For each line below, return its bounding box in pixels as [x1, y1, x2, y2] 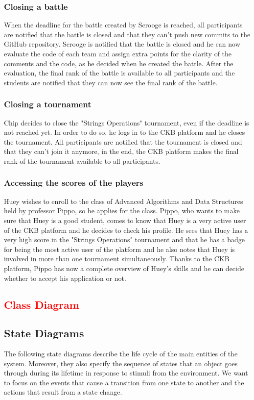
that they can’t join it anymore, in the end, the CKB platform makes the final [4, 146, 239, 156]
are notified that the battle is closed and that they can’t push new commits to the [4, 29, 251, 39]
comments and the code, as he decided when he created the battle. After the [4, 58, 233, 68]
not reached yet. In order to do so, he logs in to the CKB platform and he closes [4, 127, 245, 137]
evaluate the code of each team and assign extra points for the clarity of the [4, 49, 232, 58]
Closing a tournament [4, 98, 92, 110]
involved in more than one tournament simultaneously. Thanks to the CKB [4, 253, 230, 264]
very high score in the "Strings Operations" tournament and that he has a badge [4, 234, 245, 245]
